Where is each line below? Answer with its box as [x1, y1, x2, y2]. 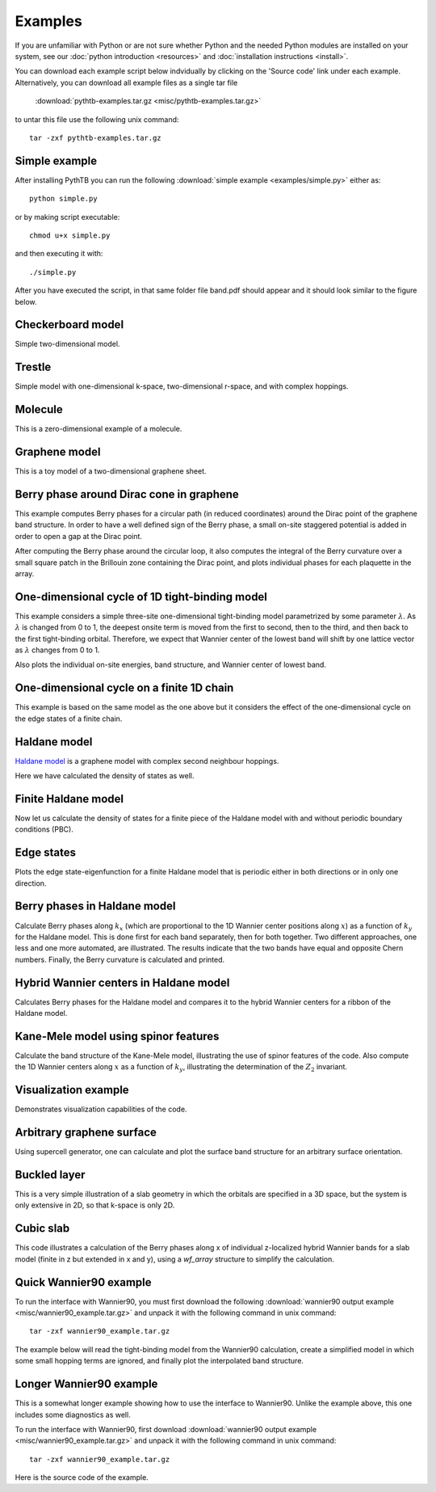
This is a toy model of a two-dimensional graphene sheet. [15, 466, 207, 476]
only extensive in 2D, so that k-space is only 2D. [15, 1200, 175, 1210]
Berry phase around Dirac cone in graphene [15, 487, 240, 501]
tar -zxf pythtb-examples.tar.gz [29, 133, 161, 142]
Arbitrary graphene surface [15, 1126, 157, 1140]
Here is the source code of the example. [15, 1473, 149, 1482]
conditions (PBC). [15, 824, 74, 834]
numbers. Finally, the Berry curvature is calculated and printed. [15, 955, 225, 964]
